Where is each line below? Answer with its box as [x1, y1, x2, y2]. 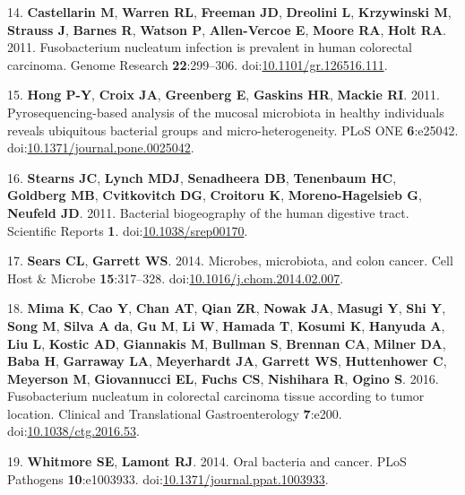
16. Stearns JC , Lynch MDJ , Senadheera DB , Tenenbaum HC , [7, 168, 397, 187]
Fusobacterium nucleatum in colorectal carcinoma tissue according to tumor [7, 386, 425, 405]
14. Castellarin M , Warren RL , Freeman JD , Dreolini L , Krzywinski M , [7, 3, 452, 21]
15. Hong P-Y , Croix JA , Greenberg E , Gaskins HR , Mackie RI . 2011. [7, 85, 440, 104]
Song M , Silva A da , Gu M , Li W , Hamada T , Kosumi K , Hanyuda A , [7, 316, 445, 334]
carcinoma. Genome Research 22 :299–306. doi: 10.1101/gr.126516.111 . [7, 55, 388, 74]
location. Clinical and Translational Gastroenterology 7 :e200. [7, 404, 342, 422]
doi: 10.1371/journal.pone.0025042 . [7, 138, 194, 157]
